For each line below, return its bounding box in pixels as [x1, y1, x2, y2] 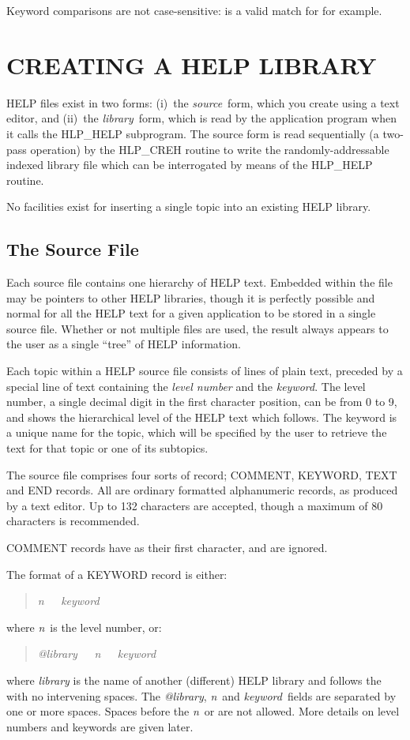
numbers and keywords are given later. [6, 718, 194, 734]
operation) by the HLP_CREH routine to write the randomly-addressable [30, 141, 389, 157]
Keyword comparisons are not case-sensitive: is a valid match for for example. [6, 2, 382, 18]
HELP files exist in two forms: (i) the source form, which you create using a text [6, 94, 400, 111]
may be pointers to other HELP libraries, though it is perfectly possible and [6, 289, 375, 306]
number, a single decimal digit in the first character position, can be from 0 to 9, [6, 393, 397, 410]
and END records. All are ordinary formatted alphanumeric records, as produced [6, 482, 398, 498]
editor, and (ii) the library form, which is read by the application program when [6, 110, 397, 126]
